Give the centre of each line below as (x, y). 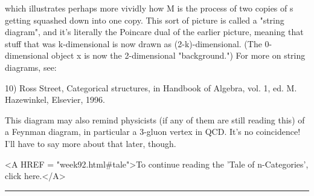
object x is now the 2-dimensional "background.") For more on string (178, 55)
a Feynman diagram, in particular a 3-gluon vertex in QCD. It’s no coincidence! (153, 132)
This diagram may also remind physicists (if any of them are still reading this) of (155, 119)
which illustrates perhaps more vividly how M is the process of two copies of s (149, 8)
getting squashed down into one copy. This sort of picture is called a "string (145, 20)
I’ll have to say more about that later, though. (91, 143)
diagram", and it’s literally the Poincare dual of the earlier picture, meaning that (154, 32)
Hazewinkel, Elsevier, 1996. (55, 100)
